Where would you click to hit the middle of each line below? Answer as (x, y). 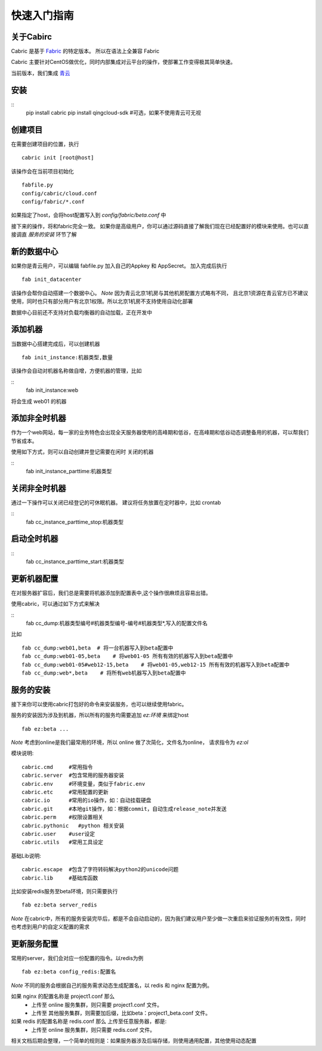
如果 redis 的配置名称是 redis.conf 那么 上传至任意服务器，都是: (89, 1021)
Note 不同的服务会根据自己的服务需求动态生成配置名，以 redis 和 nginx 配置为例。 (112, 985)
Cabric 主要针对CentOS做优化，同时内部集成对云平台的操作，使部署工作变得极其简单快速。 (123, 62)
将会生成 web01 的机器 (39, 401)
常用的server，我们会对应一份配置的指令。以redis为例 (77, 958)
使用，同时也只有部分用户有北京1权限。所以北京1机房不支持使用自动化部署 (102, 301)
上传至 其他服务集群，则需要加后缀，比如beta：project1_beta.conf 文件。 (121, 1013)
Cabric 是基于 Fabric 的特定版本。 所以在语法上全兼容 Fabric (85, 51)
